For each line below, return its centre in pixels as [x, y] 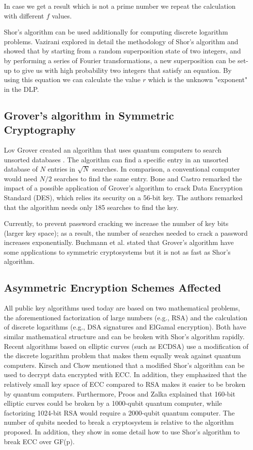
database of [21, 169]
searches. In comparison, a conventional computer [166, 169]
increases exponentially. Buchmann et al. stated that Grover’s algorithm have [119, 242]
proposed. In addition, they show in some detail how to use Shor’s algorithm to [122, 431]
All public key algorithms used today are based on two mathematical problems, [122, 308]
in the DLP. [22, 89]
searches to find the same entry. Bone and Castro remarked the [148, 178]
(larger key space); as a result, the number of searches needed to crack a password [126, 233]
